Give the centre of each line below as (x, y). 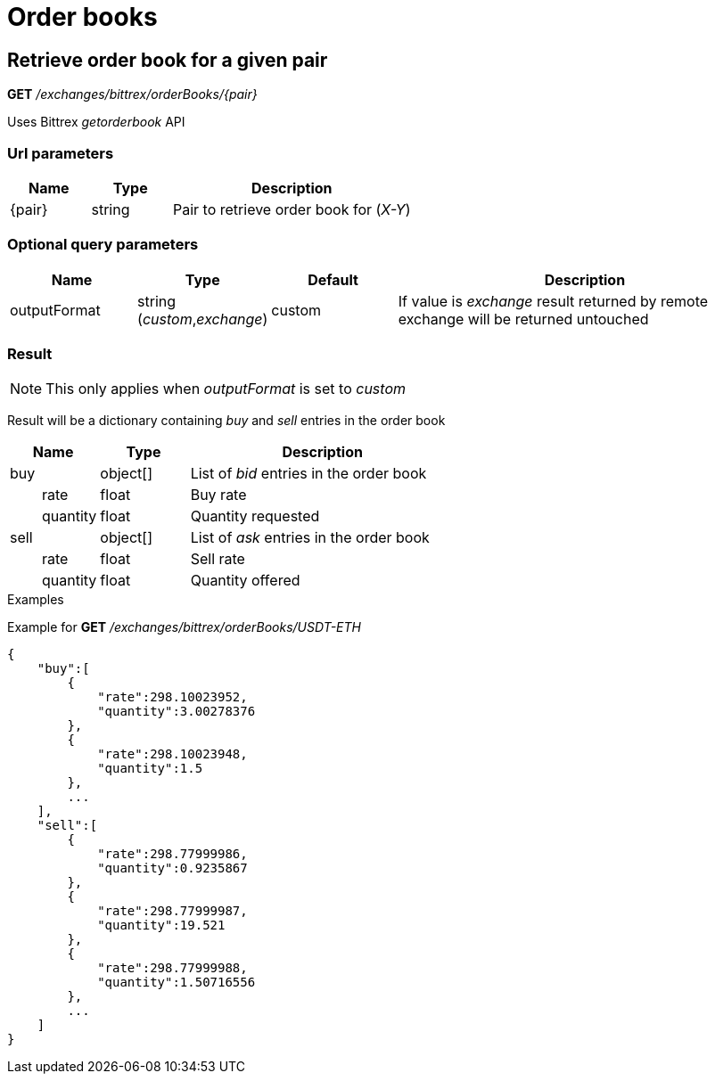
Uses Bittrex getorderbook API (96, 122)
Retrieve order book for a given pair (168, 60)
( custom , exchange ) (203, 319)
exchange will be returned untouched (523, 319)
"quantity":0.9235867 (173, 868)
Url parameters (61, 153)
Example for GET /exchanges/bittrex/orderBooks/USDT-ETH (184, 627)
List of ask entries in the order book (310, 538)
